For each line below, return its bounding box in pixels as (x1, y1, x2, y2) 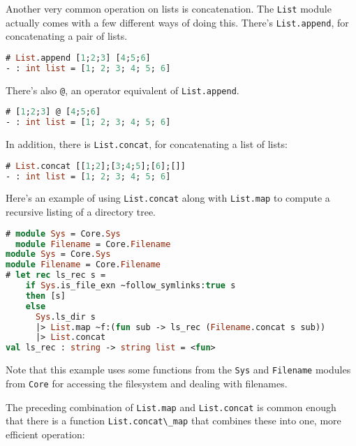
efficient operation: (6, 426, 85, 441)
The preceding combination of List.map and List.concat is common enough (6, 399, 336, 414)
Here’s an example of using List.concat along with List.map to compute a (6, 191, 330, 205)
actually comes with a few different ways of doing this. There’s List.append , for (6, 15, 349, 29)
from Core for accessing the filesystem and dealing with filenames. (6, 376, 288, 390)
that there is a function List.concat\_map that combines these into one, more (6, 413, 341, 428)
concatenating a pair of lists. (6, 29, 128, 43)
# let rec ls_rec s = (6, 270, 106, 281)
